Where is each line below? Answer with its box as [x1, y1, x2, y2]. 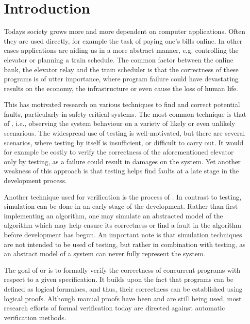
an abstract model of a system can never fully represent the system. [4, 248, 205, 259]
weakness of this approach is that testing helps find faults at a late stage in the [4, 166, 239, 176]
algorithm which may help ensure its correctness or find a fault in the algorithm [4, 220, 241, 230]
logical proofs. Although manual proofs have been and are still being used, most [4, 293, 242, 303]
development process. [4, 175, 67, 185]
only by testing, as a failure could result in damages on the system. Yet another [4, 156, 241, 166]
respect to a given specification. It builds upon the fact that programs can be [4, 274, 233, 284]
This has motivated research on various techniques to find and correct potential [4, 99, 240, 109]
